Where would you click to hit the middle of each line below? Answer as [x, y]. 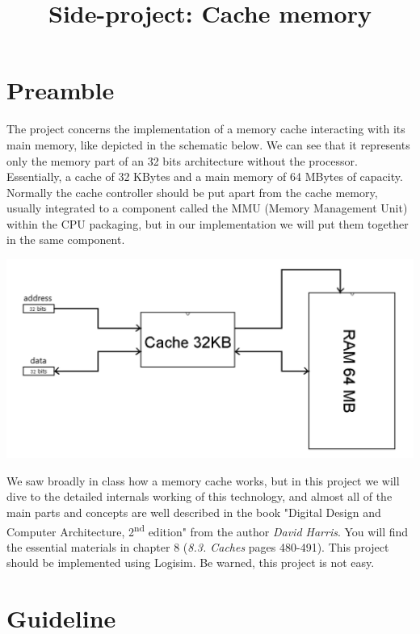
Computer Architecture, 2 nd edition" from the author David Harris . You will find [208, 530]
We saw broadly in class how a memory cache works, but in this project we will [203, 480]
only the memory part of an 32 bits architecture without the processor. [182, 160]
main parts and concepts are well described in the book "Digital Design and [194, 512]
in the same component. [66, 239]
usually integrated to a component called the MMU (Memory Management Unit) [207, 208]
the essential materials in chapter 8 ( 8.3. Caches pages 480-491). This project [198, 546]
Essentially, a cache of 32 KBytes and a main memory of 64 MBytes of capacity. [205, 176]
